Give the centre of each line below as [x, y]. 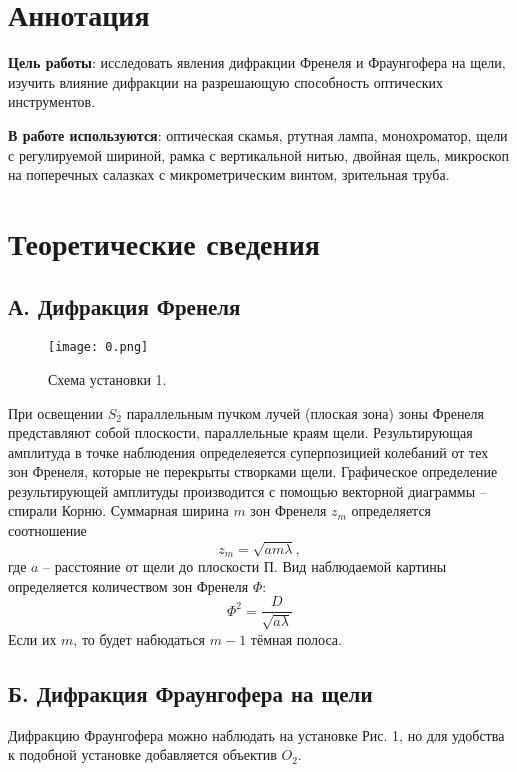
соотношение [47, 530]
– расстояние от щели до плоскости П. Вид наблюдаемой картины [245, 566]
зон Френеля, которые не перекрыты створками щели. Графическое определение [253, 471]
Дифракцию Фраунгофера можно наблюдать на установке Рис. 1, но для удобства [256, 734]
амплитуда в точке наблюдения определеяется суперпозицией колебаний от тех [248, 451]
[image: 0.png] [98, 347]
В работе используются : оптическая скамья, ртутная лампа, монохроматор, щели [258, 134]
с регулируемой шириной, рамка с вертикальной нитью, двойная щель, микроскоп [259, 154]
